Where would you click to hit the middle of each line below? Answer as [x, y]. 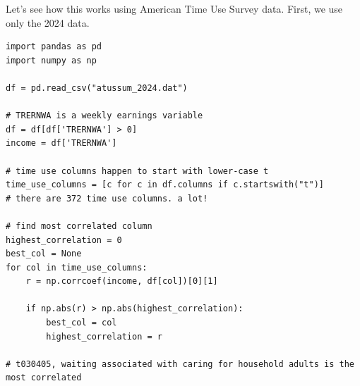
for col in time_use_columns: [77, 267]
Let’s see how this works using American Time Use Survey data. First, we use [174, 8]
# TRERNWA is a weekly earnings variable [104, 116]
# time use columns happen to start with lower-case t [137, 171]
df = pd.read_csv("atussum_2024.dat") [97, 88]
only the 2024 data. [48, 22]
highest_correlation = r [104, 336]
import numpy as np [51, 60]
